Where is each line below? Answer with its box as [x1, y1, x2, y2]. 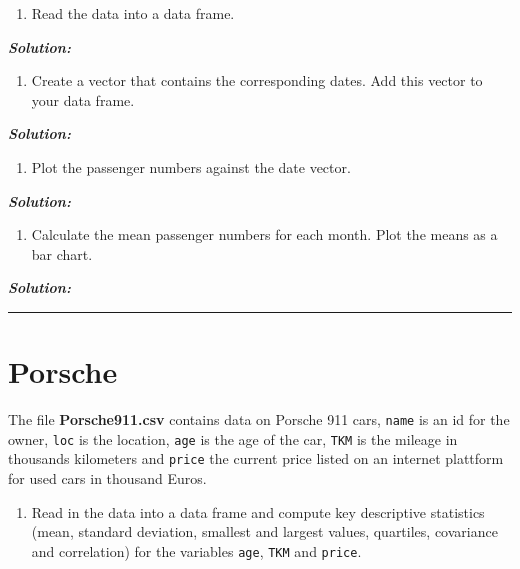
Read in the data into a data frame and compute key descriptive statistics [31, 501, 485, 522]
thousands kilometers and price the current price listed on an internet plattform [8, 448, 504, 469]
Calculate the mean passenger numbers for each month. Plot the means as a [31, 224, 498, 245]
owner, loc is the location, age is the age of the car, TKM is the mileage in [8, 428, 458, 449]
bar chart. [31, 243, 93, 264]
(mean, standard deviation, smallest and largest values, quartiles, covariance [31, 521, 498, 542]
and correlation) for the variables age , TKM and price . [31, 540, 362, 561]
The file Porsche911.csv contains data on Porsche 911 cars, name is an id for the [8, 409, 510, 430]
